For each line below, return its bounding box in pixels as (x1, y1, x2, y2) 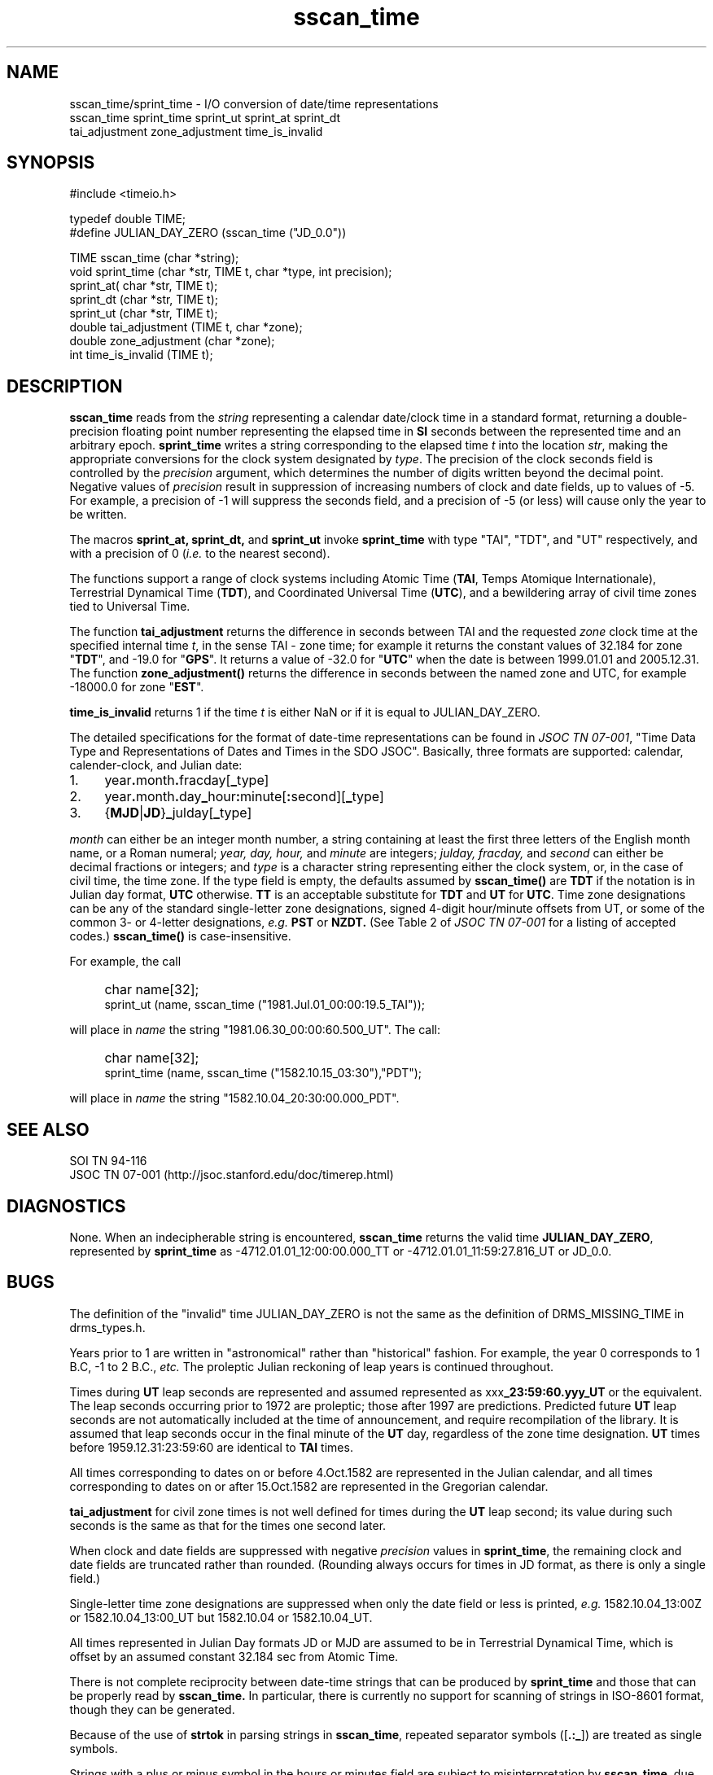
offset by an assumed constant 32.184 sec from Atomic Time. (69, 1649, 399, 1663)
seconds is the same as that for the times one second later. (69, 1518, 387, 1532)
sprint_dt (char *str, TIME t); (69, 292, 219, 307)
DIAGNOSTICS (7, 1195, 126, 1216)
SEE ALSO (7, 1119, 90, 1140)
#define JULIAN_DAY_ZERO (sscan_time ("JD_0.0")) (69, 226, 347, 240)
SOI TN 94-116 (69, 1154, 147, 1168)
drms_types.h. (69, 1320, 146, 1335)
